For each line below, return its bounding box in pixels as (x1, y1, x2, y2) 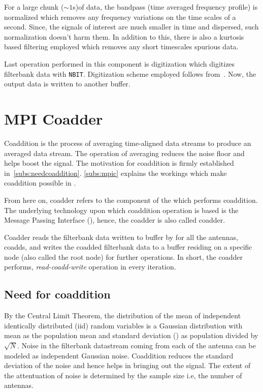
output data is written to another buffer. (4, 78, 130, 89)
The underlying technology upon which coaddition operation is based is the (4, 204, 239, 215)
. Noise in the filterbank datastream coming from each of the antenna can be (17, 340, 256, 351)
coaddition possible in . (4, 177, 76, 188)
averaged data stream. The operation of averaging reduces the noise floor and (4, 147, 245, 158)
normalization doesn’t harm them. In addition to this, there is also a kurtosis (4, 31, 244, 42)
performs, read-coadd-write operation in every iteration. (4, 261, 176, 272)
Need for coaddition (4, 286, 111, 302)
